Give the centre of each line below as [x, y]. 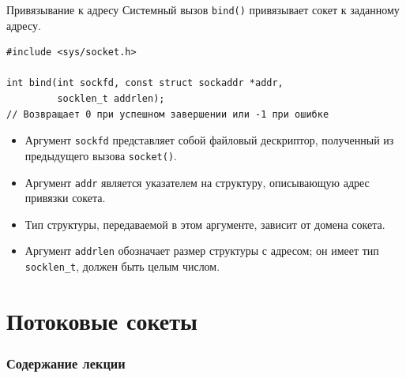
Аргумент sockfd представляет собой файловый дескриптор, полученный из [209, 140]
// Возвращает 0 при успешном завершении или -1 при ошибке [168, 114]
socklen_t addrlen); [111, 99]
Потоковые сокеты [102, 320]
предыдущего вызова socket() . [101, 155]
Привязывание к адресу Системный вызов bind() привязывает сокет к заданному [203, 9]
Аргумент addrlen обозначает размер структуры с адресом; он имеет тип [202, 251]
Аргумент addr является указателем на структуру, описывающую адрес [197, 182]
